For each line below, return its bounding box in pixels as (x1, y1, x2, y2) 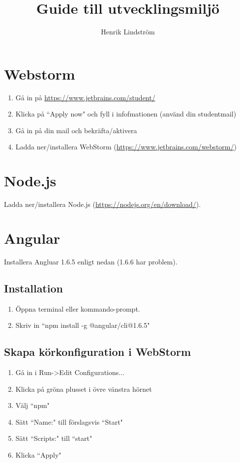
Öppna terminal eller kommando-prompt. (15, 303, 140, 314)
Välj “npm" (15, 400, 50, 410)
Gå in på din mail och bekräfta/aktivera (15, 125, 137, 135)
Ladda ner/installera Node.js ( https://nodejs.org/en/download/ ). (4, 199, 201, 209)
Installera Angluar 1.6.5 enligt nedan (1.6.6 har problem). (4, 256, 178, 266)
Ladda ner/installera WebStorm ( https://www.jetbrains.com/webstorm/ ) (15, 142, 237, 152)
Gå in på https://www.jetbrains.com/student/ (15, 92, 155, 102)
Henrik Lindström (101, 27, 155, 37)
